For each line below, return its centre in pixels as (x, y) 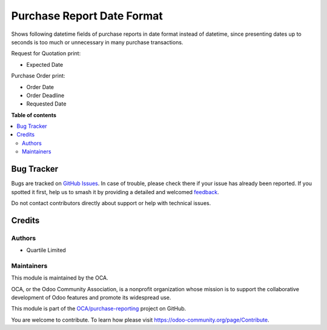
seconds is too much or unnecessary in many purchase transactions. (97, 42)
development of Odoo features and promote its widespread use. (91, 298)
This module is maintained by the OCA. (60, 278)
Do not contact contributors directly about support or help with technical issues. (111, 203)
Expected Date (45, 64)
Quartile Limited (46, 250)
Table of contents (34, 115)
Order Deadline (45, 95)
